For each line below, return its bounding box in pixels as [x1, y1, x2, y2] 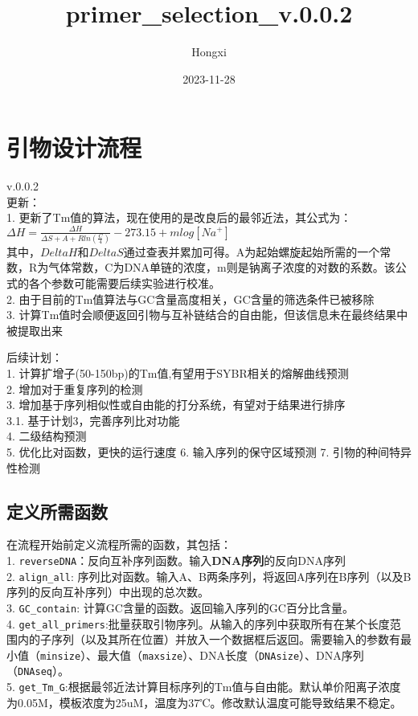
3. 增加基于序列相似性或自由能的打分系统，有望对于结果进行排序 [6, 396, 346, 413]
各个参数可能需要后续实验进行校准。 [28, 275, 220, 292]
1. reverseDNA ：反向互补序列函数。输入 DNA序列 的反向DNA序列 [6, 551, 346, 568]
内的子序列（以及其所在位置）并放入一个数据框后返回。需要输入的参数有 [17, 631, 400, 648]
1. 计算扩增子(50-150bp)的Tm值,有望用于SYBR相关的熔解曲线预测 [6, 365, 349, 382]
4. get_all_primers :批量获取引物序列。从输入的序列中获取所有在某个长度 [6, 615, 390, 632]
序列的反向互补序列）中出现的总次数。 [6, 583, 209, 600]
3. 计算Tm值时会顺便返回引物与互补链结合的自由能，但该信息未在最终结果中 [6, 306, 408, 323]
